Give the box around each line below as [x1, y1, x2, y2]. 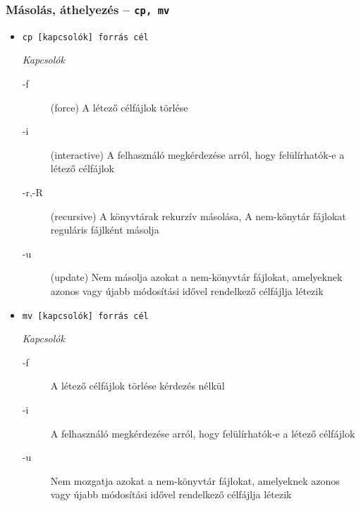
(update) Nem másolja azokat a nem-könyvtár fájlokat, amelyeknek [50, 270, 343, 284]
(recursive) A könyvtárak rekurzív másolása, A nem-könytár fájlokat [50, 208, 346, 223]
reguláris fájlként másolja [50, 222, 159, 237]
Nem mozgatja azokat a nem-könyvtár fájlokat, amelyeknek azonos [50, 473, 340, 488]
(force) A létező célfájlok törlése [50, 100, 188, 114]
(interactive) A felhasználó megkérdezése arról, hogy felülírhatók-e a [50, 147, 345, 162]
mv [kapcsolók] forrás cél [22, 311, 149, 321]
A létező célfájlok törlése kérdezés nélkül [50, 378, 225, 393]
